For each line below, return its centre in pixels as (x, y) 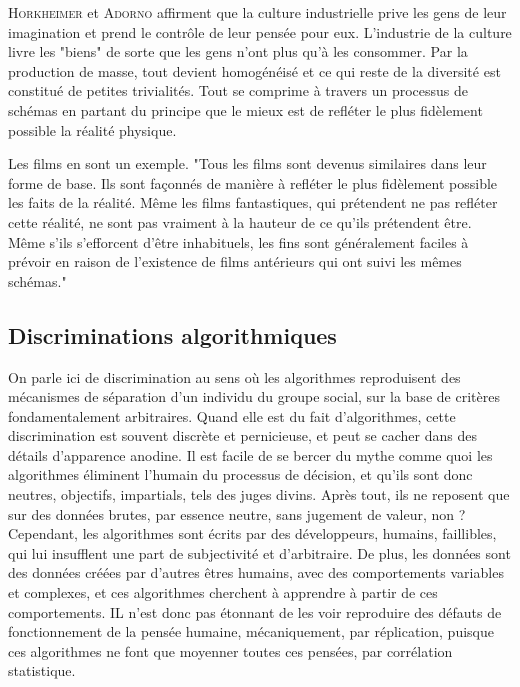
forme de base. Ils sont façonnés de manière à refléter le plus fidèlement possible (253, 182)
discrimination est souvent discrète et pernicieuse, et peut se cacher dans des (242, 435)
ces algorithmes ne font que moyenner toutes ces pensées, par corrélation (230, 650)
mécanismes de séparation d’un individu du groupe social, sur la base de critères (254, 396)
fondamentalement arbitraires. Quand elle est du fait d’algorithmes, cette (232, 415)
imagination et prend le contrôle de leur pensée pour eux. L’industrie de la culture (260, 31)
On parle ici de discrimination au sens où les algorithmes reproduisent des (234, 376)
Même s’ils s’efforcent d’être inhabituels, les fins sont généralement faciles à (238, 241)
